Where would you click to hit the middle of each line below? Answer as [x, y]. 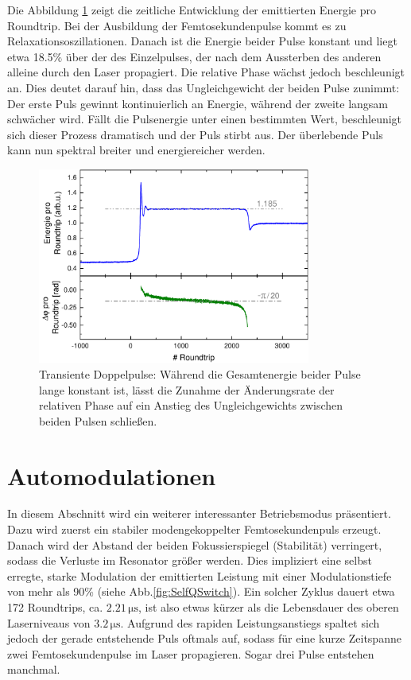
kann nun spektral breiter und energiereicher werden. [136, 150]
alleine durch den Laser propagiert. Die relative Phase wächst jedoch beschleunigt [206, 72]
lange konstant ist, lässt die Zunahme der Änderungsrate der [187, 389]
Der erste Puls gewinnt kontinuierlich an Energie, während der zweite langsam [198, 103]
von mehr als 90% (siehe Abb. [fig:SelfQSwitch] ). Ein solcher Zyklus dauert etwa [201, 591]
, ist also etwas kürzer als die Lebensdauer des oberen [268, 607]
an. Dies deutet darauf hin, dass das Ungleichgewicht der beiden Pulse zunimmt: [204, 87]
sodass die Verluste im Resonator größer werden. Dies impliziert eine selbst [190, 560]
